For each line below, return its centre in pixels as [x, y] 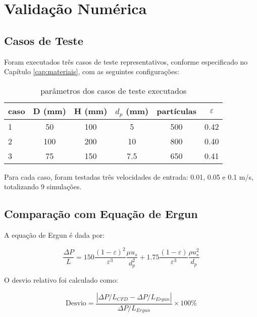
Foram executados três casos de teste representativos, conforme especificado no [126, 61]
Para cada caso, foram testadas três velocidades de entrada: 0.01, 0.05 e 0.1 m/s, [129, 176]
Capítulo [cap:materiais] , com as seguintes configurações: [92, 71]
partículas [176, 111]
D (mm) [49, 111]
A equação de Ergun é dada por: [55, 235]
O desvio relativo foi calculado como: [61, 280]
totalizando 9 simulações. [43, 187]
